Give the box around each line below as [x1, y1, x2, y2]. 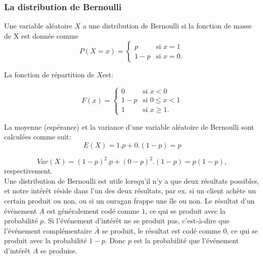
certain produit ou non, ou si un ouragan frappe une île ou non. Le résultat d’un [4, 195, 255, 206]
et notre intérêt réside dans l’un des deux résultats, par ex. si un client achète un [4, 185, 256, 196]
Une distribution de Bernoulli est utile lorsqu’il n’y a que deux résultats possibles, [4, 175, 259, 186]
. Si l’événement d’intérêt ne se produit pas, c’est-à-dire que [43, 215, 229, 226]
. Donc [105, 235, 126, 246]
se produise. [40, 245, 77, 256]
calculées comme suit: [4, 131, 71, 142]
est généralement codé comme [46, 205, 140, 216]
